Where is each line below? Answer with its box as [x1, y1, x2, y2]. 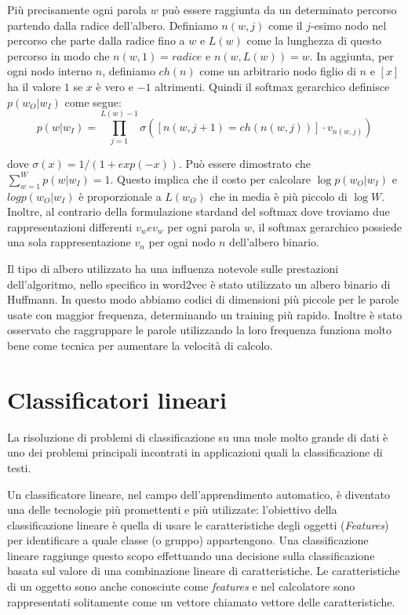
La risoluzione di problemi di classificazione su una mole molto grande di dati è [7, 428, 388, 445]
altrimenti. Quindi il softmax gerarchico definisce [155, 78, 390, 94]
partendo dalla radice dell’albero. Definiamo [7, 16, 218, 33]
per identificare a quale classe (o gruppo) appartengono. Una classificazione [7, 532, 369, 548]
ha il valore [7, 78, 61, 94]
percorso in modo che [7, 47, 110, 64]
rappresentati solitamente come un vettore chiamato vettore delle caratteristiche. [7, 593, 395, 610]
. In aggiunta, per [309, 47, 394, 64]
